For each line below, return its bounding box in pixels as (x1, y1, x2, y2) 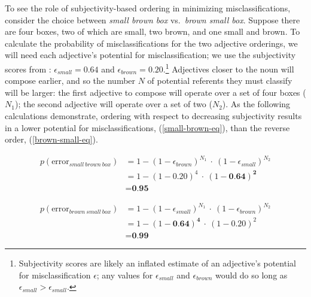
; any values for (96, 268, 153, 281)
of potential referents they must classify (147, 74, 292, 87)
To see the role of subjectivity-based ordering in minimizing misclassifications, (5, 2, 291, 14)
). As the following (222, 98, 291, 110)
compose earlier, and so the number (5, 74, 136, 87)
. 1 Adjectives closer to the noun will (163, 60, 294, 75)
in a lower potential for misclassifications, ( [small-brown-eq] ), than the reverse (5, 121, 290, 134)
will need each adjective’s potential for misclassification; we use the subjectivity (5, 49, 296, 61)
